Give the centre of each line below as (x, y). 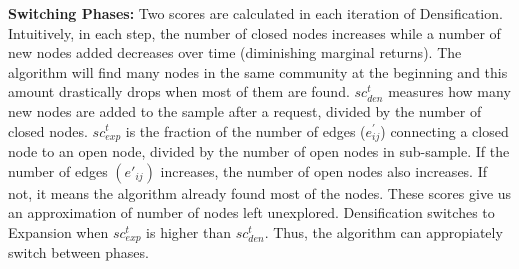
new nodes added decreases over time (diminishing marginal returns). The (235, 52)
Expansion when (58, 231)
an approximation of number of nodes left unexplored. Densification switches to (251, 212)
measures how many (449, 91)
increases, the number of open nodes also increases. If (324, 170)
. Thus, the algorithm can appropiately (383, 231)
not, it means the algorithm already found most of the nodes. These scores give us (260, 192)
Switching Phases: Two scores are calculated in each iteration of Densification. (255, 13)
